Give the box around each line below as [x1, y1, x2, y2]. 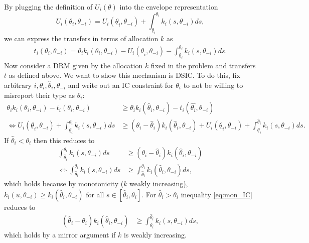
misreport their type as [4, 89, 75, 100]
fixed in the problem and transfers [150, 60, 256, 70]
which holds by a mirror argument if [4, 229, 116, 239]
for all [86, 189, 104, 199]
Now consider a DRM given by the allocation [4, 60, 143, 70]
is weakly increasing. [123, 229, 187, 239]
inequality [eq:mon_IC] [181, 189, 252, 199]
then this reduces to [33, 135, 95, 145]
